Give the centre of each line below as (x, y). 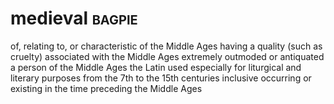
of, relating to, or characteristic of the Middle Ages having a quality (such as (166, 46)
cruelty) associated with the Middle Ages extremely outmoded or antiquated (167, 56)
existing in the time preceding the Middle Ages (106, 88)
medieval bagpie (74, 18)
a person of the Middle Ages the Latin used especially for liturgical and (156, 67)
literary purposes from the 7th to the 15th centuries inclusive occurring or (161, 78)
